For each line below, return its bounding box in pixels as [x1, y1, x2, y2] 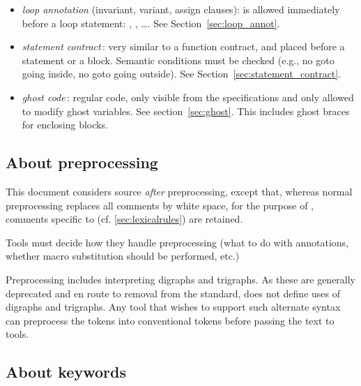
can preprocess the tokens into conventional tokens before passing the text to [6, 313, 335, 327]
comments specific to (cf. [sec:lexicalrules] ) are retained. [6, 211, 243, 226]
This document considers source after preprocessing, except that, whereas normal [6, 184, 353, 198]
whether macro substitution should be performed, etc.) [6, 248, 240, 263]
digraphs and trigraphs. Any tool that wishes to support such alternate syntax [6, 299, 341, 314]
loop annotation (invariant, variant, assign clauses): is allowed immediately [22, 2, 340, 16]
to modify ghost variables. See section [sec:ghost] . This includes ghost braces [22, 103, 350, 118]
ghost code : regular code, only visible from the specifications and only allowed [22, 89, 354, 104]
